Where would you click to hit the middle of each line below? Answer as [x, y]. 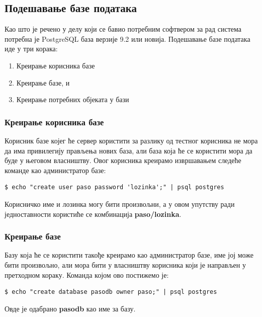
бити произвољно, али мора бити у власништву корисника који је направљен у [125, 264]
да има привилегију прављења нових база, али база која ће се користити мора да [128, 150]
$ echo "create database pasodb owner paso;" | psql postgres [111, 292]
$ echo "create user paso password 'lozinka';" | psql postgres [114, 187]
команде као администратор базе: [55, 170]
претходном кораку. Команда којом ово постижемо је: [87, 274]
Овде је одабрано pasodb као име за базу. [70, 308]
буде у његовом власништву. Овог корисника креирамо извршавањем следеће [123, 160]
